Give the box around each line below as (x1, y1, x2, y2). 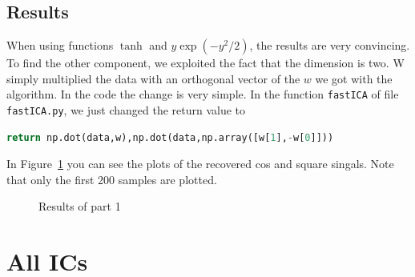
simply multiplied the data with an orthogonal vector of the (6, 70, 300, 86)
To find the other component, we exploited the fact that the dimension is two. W (6, 54, 405, 71)
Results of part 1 (38, 198, 121, 215)
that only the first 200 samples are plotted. (6, 171, 217, 187)
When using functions (6, 37, 114, 54)
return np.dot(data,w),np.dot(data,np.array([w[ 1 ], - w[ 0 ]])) (6, 131, 334, 143)
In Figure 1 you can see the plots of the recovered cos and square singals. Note (6, 155, 394, 172)
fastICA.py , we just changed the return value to (6, 102, 246, 118)
